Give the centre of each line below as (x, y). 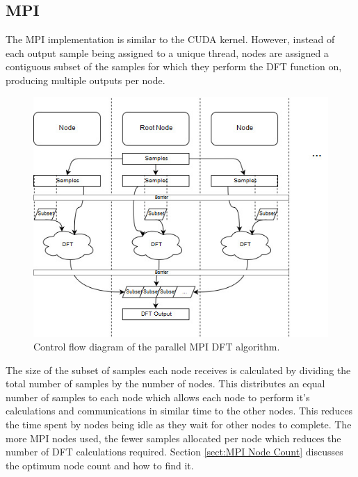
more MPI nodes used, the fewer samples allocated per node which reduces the (173, 438)
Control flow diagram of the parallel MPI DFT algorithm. (157, 347)
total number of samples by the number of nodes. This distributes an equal (165, 383)
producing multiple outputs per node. (86, 80)
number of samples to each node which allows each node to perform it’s (158, 397)
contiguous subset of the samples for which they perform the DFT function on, (174, 66)
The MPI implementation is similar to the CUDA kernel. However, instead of (170, 39)
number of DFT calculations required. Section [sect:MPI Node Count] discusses (174, 452)
